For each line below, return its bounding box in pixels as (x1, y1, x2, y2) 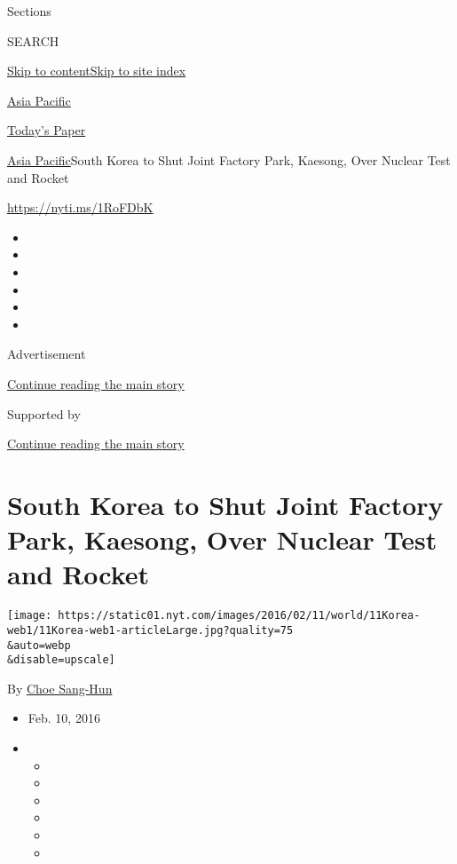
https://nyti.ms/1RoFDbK (7, 198, 154, 217)
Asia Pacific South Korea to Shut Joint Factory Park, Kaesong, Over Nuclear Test (7, 150, 451, 169)
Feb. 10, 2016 (28, 709, 100, 727)
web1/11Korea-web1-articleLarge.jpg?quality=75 (7, 623, 294, 637)
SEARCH (7, 31, 59, 50)
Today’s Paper (7, 121, 86, 139)
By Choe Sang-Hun (7, 678, 113, 697)
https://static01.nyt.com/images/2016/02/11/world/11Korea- (58, 609, 421, 622)
